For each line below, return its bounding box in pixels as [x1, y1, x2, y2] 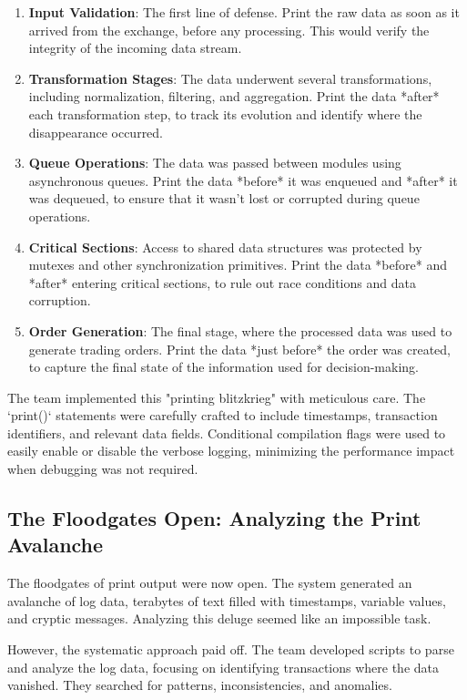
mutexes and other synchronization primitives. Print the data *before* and [28, 255, 447, 274]
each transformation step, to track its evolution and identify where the [28, 104, 422, 123]
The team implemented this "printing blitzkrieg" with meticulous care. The [7, 387, 426, 407]
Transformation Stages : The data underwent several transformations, [28, 68, 432, 87]
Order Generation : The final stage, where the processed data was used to [28, 321, 452, 340]
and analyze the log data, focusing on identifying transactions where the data [7, 657, 440, 676]
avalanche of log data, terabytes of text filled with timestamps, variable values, [7, 591, 446, 610]
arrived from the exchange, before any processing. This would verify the [28, 20, 430, 39]
